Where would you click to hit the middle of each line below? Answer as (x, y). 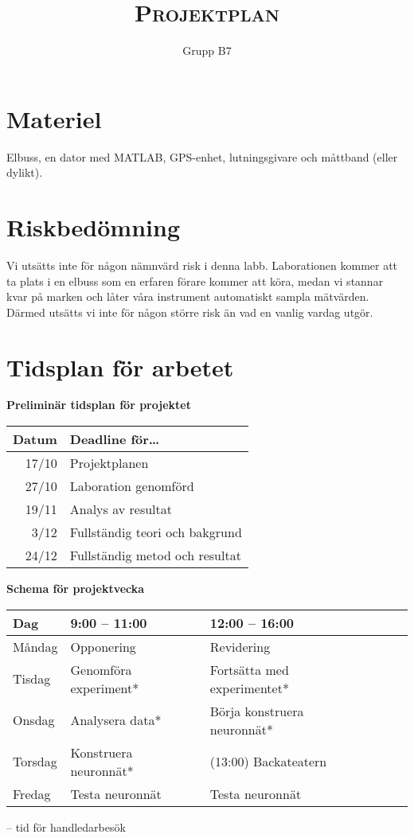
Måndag (35, 646)
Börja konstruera (257, 711)
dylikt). (25, 172)
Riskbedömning (93, 227)
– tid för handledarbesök (66, 826)
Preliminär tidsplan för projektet (99, 405)
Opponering (103, 646)
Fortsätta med (249, 669)
